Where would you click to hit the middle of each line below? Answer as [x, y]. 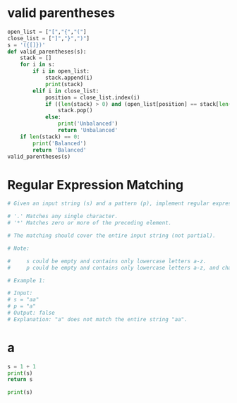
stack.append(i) [69, 78]
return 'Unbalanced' [88, 131]
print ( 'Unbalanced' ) [88, 124]
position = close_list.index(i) [92, 97]
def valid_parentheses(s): [47, 52]
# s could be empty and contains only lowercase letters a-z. [107, 261]
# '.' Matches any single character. [63, 217]
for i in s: [37, 65]
